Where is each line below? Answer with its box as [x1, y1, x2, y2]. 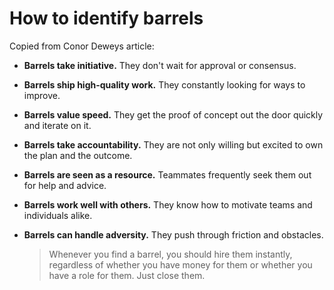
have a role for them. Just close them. [48, 269, 206, 281]
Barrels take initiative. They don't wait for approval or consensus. [23, 59, 297, 71]
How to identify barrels [9, 7, 204, 30]
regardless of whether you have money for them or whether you [48, 258, 313, 271]
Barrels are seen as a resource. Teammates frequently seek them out [23, 168, 312, 181]
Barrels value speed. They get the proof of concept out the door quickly [23, 108, 324, 121]
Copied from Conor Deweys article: [9, 40, 155, 52]
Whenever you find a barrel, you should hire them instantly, [48, 248, 293, 260]
